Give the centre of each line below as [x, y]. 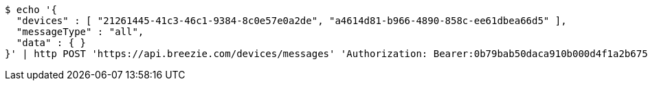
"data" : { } [51, 43]
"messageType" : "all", [80, 32]
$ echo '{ [31, 10]
